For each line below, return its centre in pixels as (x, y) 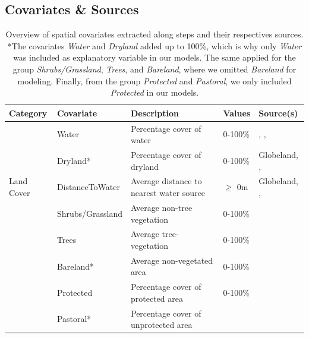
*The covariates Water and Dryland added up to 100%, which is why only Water (154, 45)
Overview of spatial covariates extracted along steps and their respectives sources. (154, 34)
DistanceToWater (88, 187)
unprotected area (162, 325)
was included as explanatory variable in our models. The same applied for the (154, 57)
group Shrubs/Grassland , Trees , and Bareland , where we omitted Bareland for (154, 69)
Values (237, 113)
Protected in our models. (154, 92)
